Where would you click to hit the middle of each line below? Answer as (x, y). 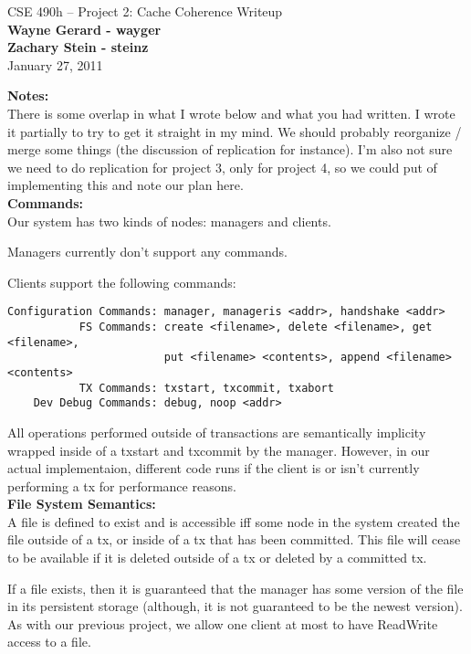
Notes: (28, 95)
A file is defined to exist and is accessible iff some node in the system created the (234, 521)
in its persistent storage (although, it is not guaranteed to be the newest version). (235, 606)
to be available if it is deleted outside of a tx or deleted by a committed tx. (217, 558)
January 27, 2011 (55, 64)
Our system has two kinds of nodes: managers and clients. (169, 221)
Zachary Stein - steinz (78, 47)
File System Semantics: (82, 504)
